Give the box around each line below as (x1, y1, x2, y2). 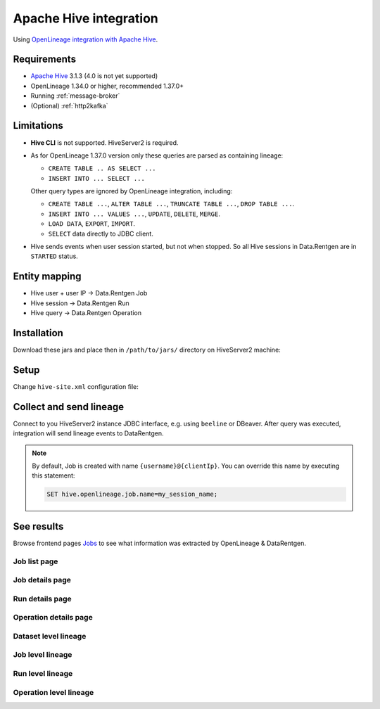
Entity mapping (13, 271, 82, 283)
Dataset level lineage (13, 631, 87, 641)
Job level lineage (13, 650, 72, 660)
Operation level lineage (13, 687, 94, 697)
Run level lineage (13, 669, 73, 679)
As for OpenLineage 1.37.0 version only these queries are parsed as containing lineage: (30, 151, 284, 160)
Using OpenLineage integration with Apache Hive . (13, 35, 158, 44)
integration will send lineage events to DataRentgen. (13, 429, 165, 437)
